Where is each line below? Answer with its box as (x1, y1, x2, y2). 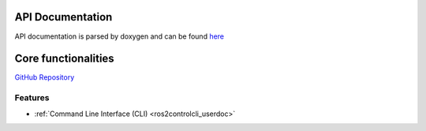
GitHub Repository (14, 73, 75, 82)
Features (14, 92, 50, 103)
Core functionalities (14, 52, 114, 65)
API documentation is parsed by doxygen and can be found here (14, 32, 225, 41)
